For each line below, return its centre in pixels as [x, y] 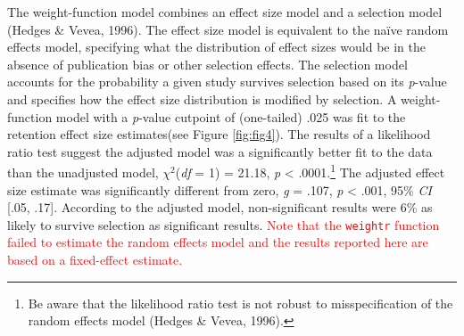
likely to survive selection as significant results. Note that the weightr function [224, 224]
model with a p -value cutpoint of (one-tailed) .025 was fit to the [231, 116]
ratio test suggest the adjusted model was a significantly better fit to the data [220, 151]
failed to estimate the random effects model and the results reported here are [218, 242]
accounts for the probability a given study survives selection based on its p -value [227, 82]
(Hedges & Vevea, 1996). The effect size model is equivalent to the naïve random [228, 29]
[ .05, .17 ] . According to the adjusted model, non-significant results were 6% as [220, 207]
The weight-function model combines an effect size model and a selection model [225, 12]
